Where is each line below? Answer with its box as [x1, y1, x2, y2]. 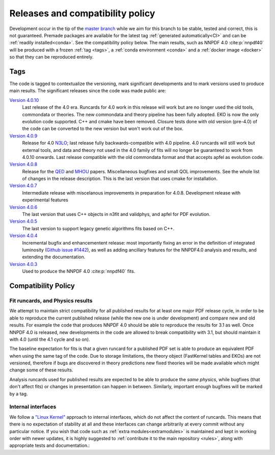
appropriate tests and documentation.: [9, 442, 90, 448]
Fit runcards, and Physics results [9, 297, 93, 304]
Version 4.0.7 [9, 182, 38, 189]
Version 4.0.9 [9, 132, 38, 139]
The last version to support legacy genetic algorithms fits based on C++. [22, 225, 175, 231]
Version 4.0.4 [9, 232, 38, 239]
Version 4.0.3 [9, 261, 38, 267]
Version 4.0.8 [9, 161, 38, 168]
